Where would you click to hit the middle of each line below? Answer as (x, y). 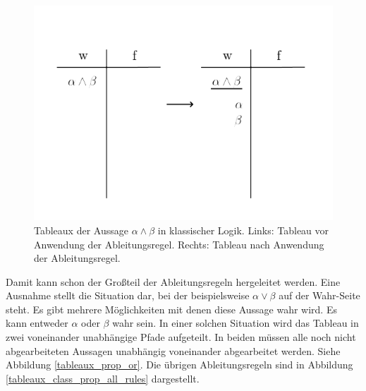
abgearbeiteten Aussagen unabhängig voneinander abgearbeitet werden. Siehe (173, 350)
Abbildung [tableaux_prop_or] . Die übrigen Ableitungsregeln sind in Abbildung (179, 365)
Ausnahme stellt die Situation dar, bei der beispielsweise (128, 295)
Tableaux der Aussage (81, 230)
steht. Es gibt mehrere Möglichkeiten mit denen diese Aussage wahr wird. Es (171, 309)
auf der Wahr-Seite (319, 295)
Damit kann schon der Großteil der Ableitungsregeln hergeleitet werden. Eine (173, 281)
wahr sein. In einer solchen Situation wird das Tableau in (236, 323)
